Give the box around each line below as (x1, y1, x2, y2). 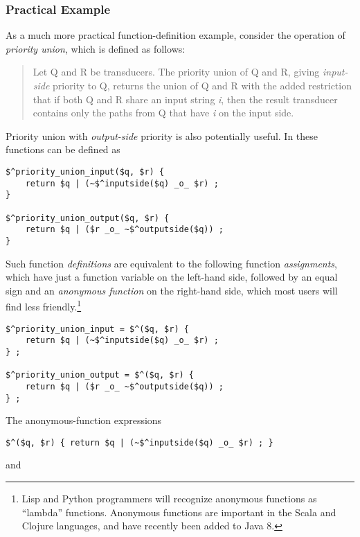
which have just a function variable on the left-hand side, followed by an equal (6, 270, 338, 284)
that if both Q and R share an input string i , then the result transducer (33, 91, 338, 106)
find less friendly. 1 (6, 297, 82, 313)
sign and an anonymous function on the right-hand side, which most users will (6, 283, 338, 297)
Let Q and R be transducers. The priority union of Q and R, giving (33, 64, 320, 79)
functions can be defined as (6, 142, 120, 157)
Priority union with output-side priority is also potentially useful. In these (6, 128, 318, 143)
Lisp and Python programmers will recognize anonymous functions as (21, 491, 317, 506)
